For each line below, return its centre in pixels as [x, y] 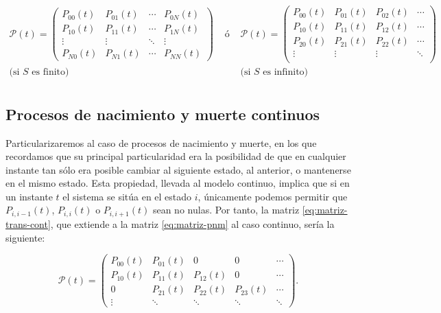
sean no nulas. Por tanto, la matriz [226, 210]
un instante [29, 196]
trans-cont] [28, 223]
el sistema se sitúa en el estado [127, 196]
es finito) [50, 72]
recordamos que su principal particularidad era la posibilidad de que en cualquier [176, 156]
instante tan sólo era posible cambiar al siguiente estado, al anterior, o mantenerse [178, 169]
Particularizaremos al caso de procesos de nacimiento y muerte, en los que [161, 142]
